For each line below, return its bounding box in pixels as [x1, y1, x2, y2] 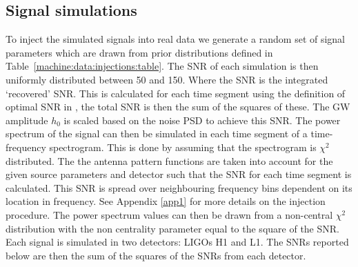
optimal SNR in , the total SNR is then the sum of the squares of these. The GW [6, 99, 350, 114]
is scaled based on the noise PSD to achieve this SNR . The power [63, 112, 341, 127]
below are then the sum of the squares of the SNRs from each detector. [6, 248, 306, 262]
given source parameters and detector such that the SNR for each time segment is [6, 167, 352, 181]
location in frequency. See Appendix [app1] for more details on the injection [6, 194, 326, 208]
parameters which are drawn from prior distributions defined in [6, 45, 273, 59]
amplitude [6, 112, 48, 127]
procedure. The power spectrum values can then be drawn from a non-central [6, 207, 333, 221]
